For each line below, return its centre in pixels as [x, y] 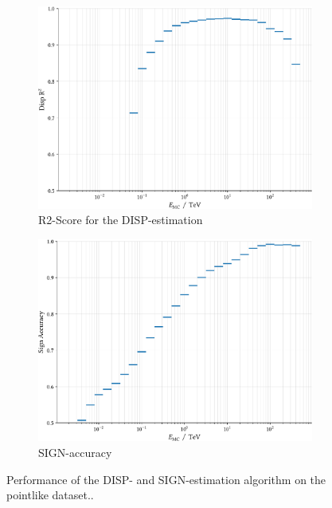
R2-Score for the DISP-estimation [121, 220]
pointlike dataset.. [50, 495]
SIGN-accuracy [75, 453]
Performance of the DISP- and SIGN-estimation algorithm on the [166, 479]
